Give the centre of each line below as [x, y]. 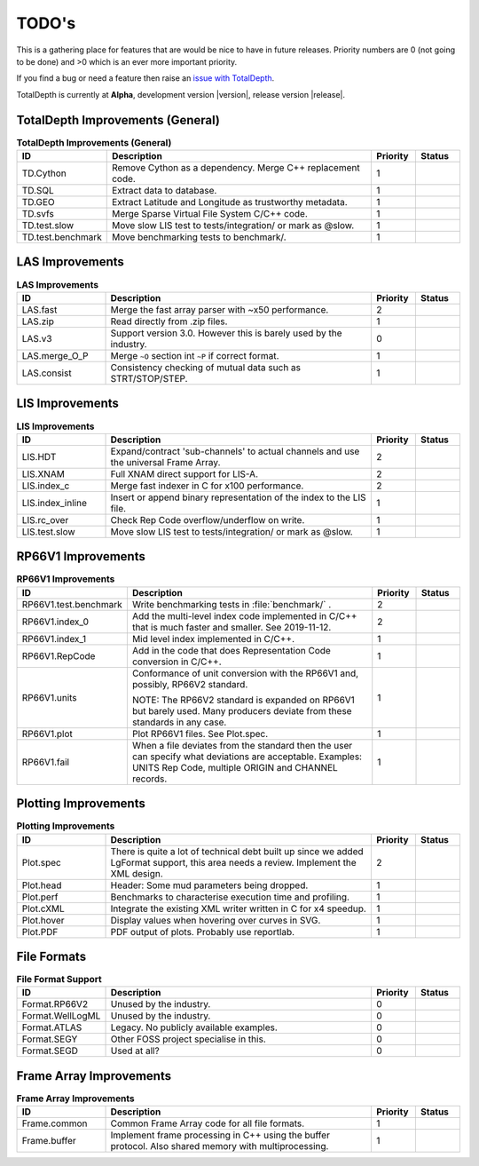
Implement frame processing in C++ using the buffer [220, 1135]
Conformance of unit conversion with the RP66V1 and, [245, 673]
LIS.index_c [46, 486]
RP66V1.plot [47, 734]
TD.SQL [38, 190]
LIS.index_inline [55, 503]
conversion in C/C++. [177, 662]
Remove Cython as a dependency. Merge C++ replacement [236, 167]
